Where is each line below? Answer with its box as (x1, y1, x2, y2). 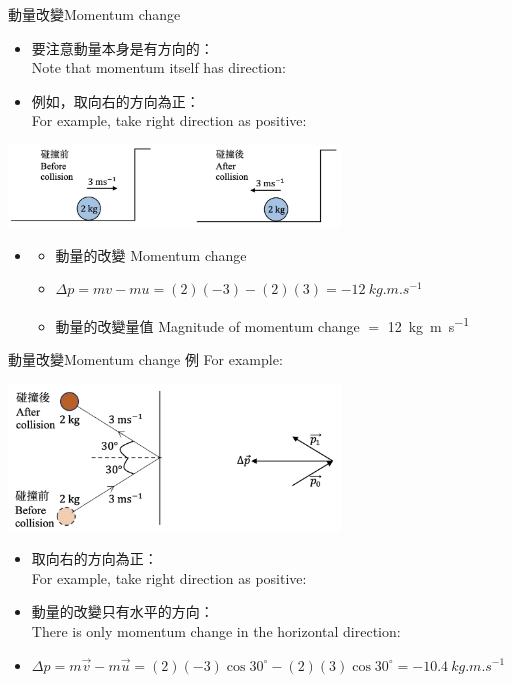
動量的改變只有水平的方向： (31, 601, 214, 622)
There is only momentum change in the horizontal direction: (31, 620, 401, 641)
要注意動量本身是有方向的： (31, 37, 214, 58)
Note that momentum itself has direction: (31, 57, 286, 78)
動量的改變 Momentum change (55, 244, 247, 265)
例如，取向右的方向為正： (31, 90, 200, 111)
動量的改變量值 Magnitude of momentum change (55, 315, 360, 336)
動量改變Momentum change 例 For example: (8, 349, 283, 370)
